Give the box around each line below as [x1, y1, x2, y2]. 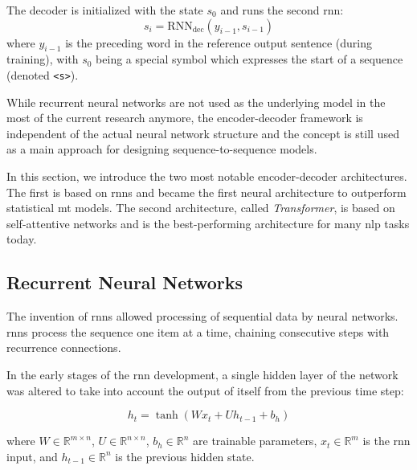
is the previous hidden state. [115, 448, 255, 464]
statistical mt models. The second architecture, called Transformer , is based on [6, 199, 395, 216]
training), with [6, 51, 79, 67]
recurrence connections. [6, 339, 121, 356]
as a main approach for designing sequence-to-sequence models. [6, 141, 317, 157]
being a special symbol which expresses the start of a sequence [96, 51, 403, 67]
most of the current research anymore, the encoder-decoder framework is [6, 109, 363, 126]
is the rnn [362, 432, 411, 449]
